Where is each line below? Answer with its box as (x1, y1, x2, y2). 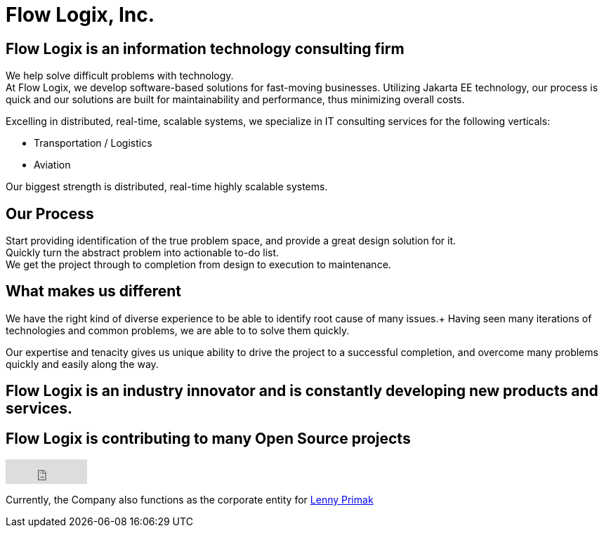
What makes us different (6, 282, 181, 301)
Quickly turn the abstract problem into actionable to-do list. (6, 246, 280, 259)
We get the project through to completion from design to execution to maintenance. (6, 258, 391, 271)
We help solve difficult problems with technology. (6, 70, 234, 82)
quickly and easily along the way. (6, 357, 159, 370)
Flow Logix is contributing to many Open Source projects (6, 429, 411, 447)
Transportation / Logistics (34, 137, 152, 150)
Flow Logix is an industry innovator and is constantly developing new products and (6, 382, 598, 400)
